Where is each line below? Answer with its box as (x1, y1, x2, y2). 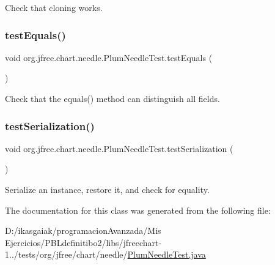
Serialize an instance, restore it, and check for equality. (5, 183, 210, 195)
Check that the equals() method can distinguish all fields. (5, 92, 220, 104)
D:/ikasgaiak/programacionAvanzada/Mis (5, 224, 161, 237)
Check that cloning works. (5, 1, 103, 13)
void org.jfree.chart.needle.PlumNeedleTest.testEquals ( (5, 51, 213, 64)
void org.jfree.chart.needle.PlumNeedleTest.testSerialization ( (5, 142, 233, 154)
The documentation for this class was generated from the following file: (5, 203, 271, 216)
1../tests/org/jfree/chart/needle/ (5, 248, 128, 261)
